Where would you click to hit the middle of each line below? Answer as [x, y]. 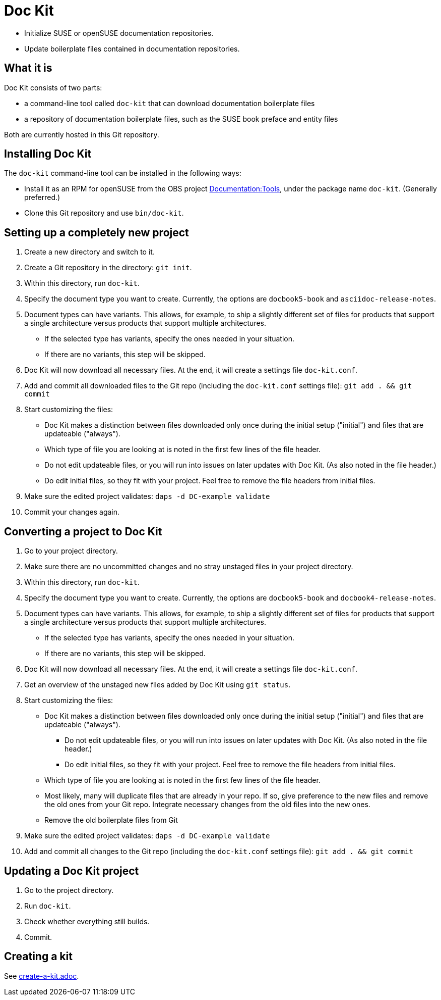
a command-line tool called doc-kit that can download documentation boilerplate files [170, 103]
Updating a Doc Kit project [72, 871]
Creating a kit [38, 957]
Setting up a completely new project [97, 232]
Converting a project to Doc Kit [83, 531]
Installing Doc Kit [48, 154]
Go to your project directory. [71, 551]
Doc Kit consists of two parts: [53, 87]
